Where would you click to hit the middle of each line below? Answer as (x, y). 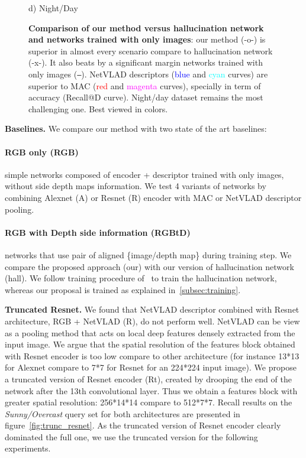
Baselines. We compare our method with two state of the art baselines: (136, 129)
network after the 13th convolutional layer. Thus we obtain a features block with (151, 390)
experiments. (28, 448)
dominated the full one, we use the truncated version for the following (131, 436)
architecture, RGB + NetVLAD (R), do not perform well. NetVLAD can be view (152, 321)
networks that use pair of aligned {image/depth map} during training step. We (148, 254)
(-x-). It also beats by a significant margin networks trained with (146, 62)
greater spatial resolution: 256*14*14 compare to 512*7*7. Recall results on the (149, 402)
